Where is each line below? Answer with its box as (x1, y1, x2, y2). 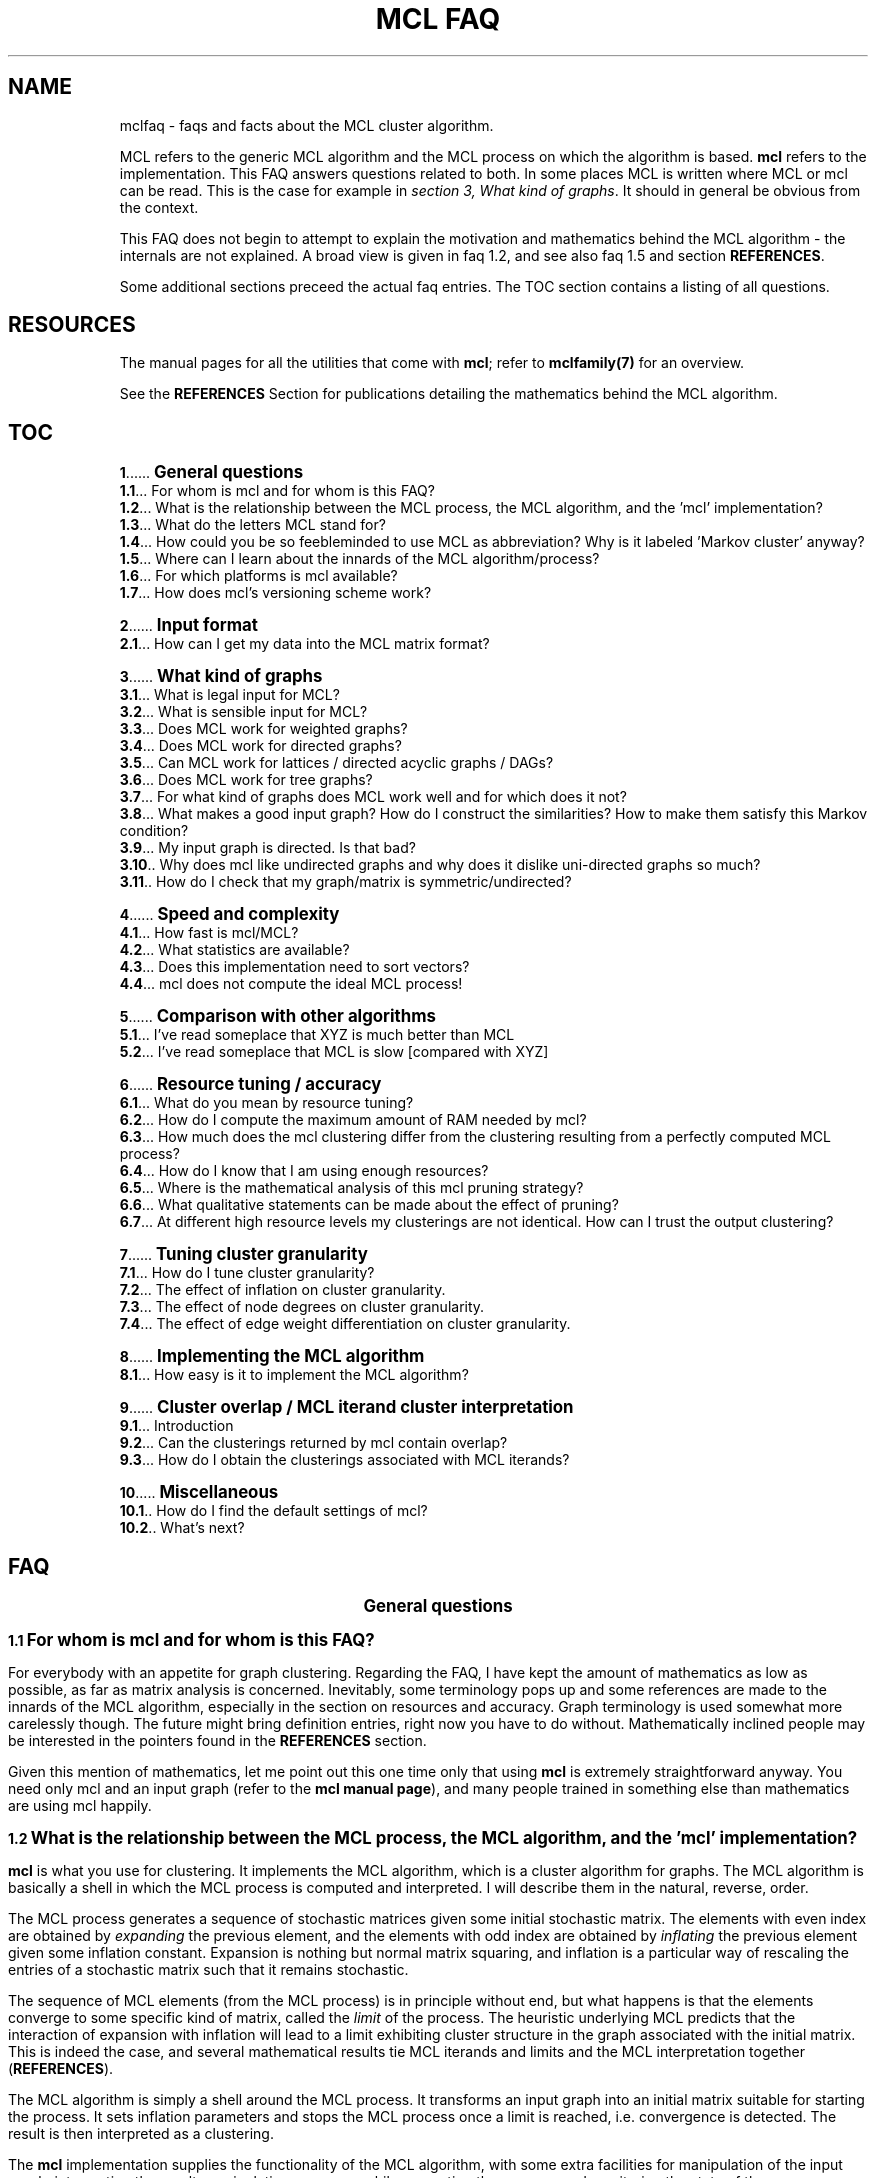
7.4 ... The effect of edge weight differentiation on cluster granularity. (119, 1315, 571, 1333)
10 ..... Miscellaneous (119, 1482, 279, 1503)
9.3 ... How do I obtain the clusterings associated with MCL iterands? (119, 1451, 570, 1469)
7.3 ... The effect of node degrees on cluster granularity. (119, 1298, 485, 1316)
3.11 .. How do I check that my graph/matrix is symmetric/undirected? (119, 873, 572, 891)
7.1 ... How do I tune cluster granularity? (119, 1264, 375, 1282)
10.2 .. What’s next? (119, 1519, 245, 1537)
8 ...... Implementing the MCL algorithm (119, 1346, 425, 1367)
